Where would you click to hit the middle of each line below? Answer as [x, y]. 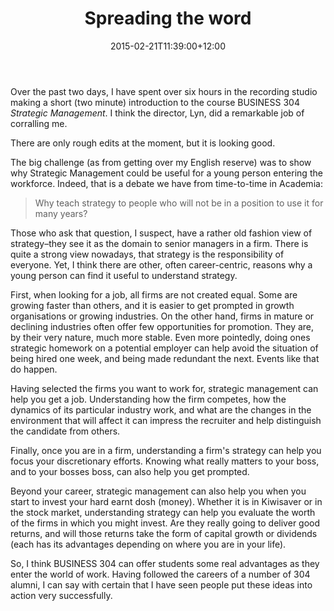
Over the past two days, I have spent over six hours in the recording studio [164, 91]
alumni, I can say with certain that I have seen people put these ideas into [161, 584]
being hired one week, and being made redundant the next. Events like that [165, 358]
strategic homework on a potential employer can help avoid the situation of [164, 348]
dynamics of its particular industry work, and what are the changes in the [161, 409]
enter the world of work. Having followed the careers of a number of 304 [160, 574]
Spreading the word [168, 18]
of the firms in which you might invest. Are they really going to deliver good [165, 523]
